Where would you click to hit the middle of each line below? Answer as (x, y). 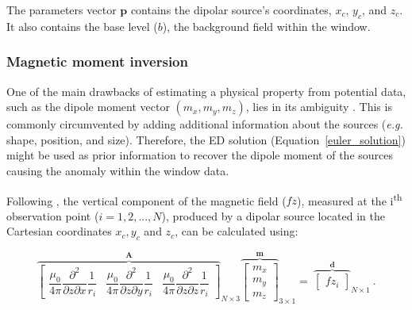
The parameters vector (62, 10)
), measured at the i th (349, 199)
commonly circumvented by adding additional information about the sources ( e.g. (205, 124)
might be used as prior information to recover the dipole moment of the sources (200, 155)
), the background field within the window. (266, 26)
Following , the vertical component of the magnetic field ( (146, 200)
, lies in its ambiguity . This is (319, 107)
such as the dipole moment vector (88, 107)
